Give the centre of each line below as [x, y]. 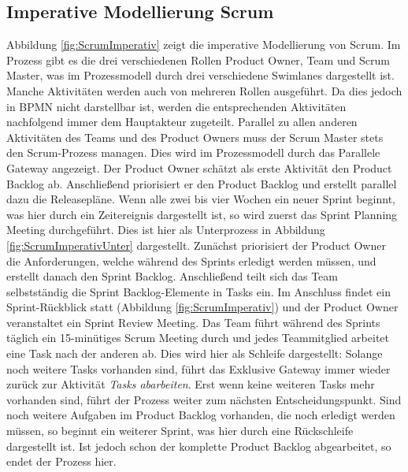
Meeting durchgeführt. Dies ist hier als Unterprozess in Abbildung [166, 230]
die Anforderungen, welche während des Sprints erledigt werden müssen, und [191, 260]
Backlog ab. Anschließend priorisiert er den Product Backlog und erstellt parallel [202, 183]
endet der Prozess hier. [61, 461]
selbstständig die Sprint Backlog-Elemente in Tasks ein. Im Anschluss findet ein [198, 291]
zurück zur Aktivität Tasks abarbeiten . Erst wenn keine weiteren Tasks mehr [191, 384]
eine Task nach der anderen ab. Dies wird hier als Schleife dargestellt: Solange [195, 353]
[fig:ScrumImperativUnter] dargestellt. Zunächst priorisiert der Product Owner [196, 245]
